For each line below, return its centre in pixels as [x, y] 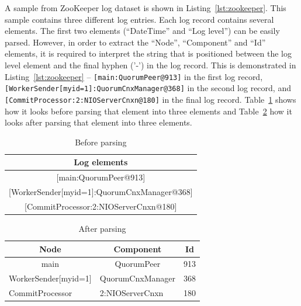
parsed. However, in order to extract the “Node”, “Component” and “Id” [135, 42]
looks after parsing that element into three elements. [98, 122]
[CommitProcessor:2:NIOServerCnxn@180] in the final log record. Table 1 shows [150, 99]
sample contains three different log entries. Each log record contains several [139, 19]
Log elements [101, 162]
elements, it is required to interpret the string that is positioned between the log [148, 53]
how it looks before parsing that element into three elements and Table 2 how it [148, 111]
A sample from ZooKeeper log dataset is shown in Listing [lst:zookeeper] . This [146, 8]
